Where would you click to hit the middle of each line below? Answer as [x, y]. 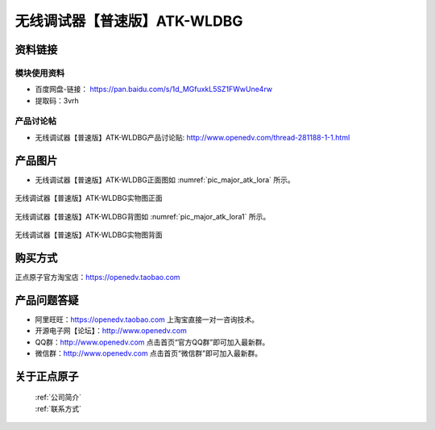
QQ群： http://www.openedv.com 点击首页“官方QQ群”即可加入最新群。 [152, 342]
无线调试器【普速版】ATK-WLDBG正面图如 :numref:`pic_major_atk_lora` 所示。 [165, 180]
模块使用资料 [40, 73]
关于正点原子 [47, 376]
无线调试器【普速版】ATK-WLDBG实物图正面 [89, 198]
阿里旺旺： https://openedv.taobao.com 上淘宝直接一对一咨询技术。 [147, 319]
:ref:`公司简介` [58, 397]
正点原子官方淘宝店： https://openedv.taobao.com [97, 277]
